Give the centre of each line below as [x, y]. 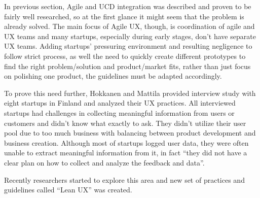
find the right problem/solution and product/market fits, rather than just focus [127, 66]
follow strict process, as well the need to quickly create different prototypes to [125, 56]
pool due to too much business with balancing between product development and [130, 133]
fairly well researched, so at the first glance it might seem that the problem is [124, 16]
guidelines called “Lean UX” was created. [68, 190]
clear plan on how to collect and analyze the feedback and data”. [104, 162]
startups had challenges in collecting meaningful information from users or [119, 112]
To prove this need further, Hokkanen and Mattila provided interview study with [130, 93]
